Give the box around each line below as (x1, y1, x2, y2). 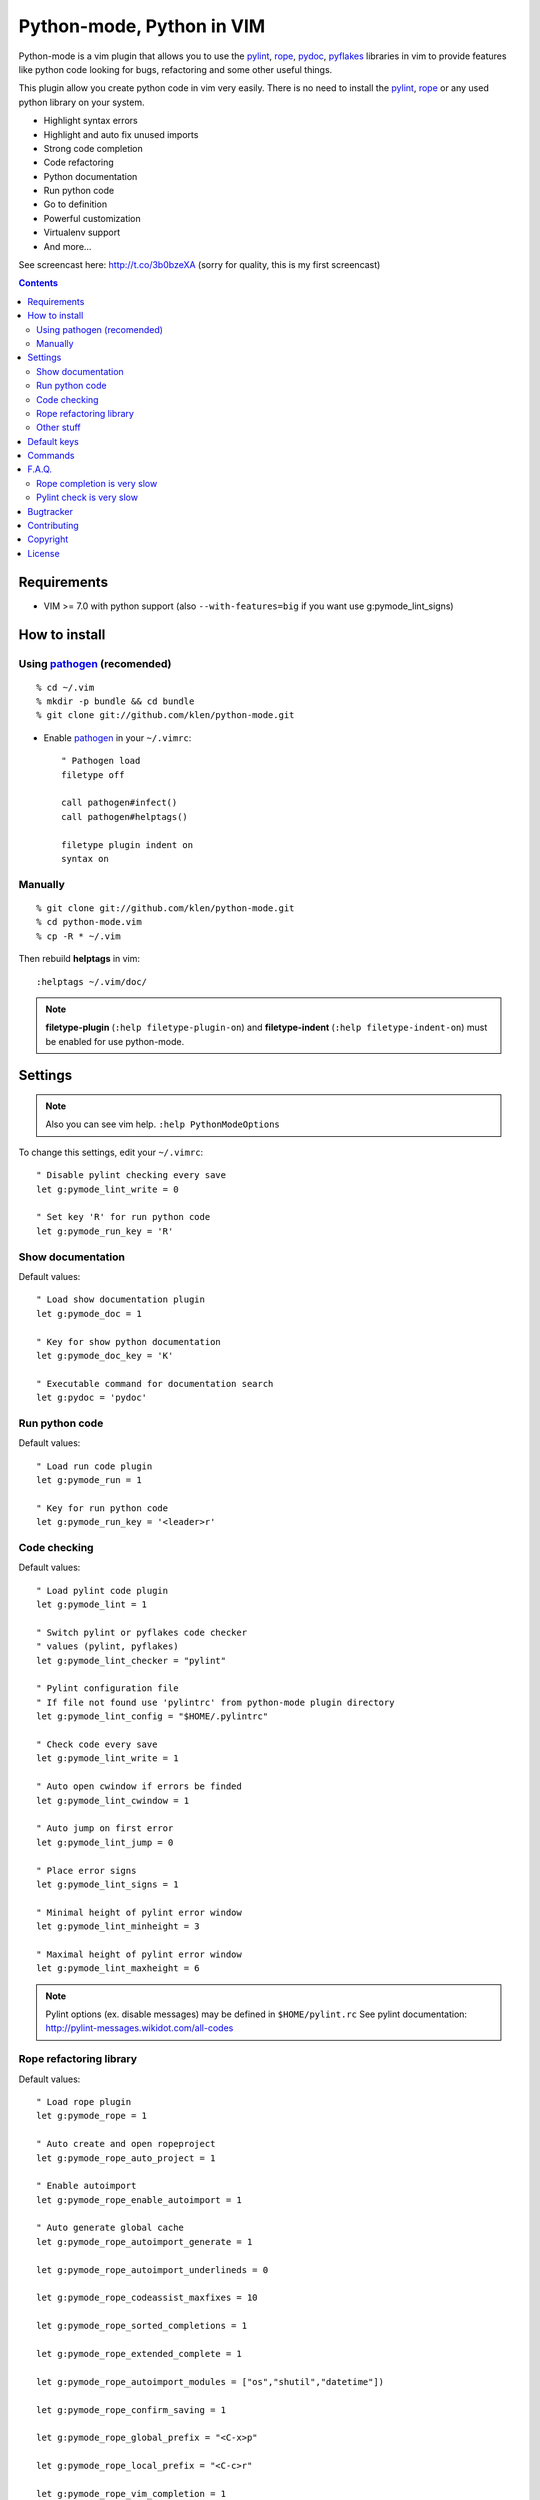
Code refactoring (43, 156, 114, 169)
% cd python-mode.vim (36, 916, 142, 928)
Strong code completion (43, 142, 144, 154)
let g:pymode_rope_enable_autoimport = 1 (36, 2194, 242, 2205)
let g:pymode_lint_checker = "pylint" (36, 1655, 227, 1666)
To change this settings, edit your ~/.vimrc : (18, 1146, 204, 1158)
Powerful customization (43, 212, 142, 224)
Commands (27, 450, 75, 462)
